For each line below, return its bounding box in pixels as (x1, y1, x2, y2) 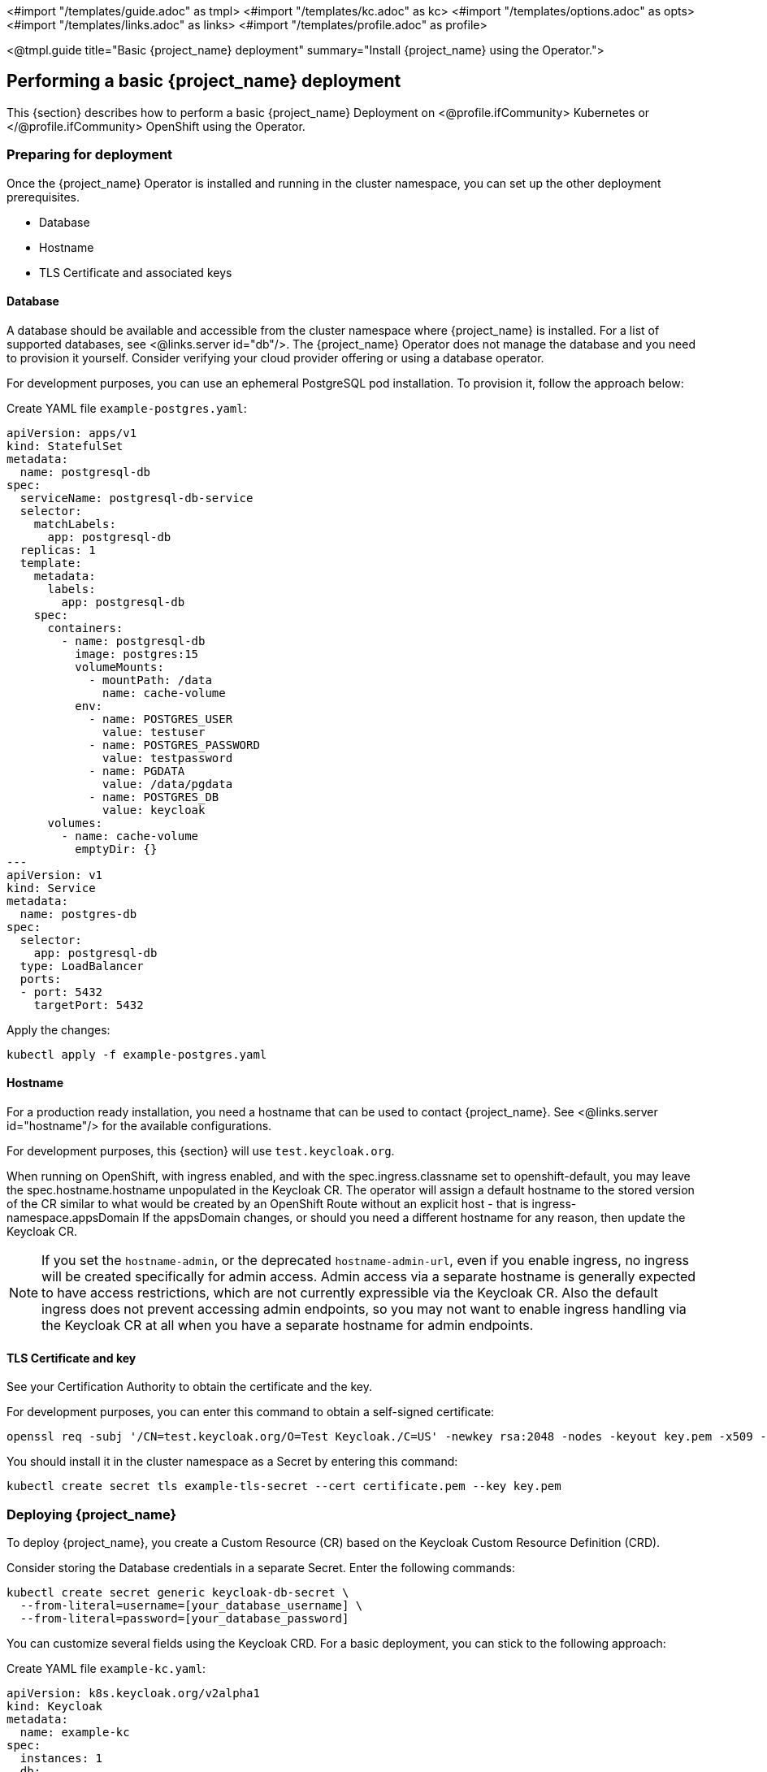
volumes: (47, 816, 103, 830)
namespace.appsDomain (6, 1211, 140, 1225)
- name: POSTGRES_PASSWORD (89, 738, 260, 752)
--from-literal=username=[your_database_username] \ (19, 1599, 363, 1612)
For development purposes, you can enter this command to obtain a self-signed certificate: (6, 1405, 495, 1419)
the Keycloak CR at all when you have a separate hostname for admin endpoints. (41, 1317, 534, 1334)
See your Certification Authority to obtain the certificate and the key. (6, 1380, 373, 1394)
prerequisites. (6, 189, 80, 204)
